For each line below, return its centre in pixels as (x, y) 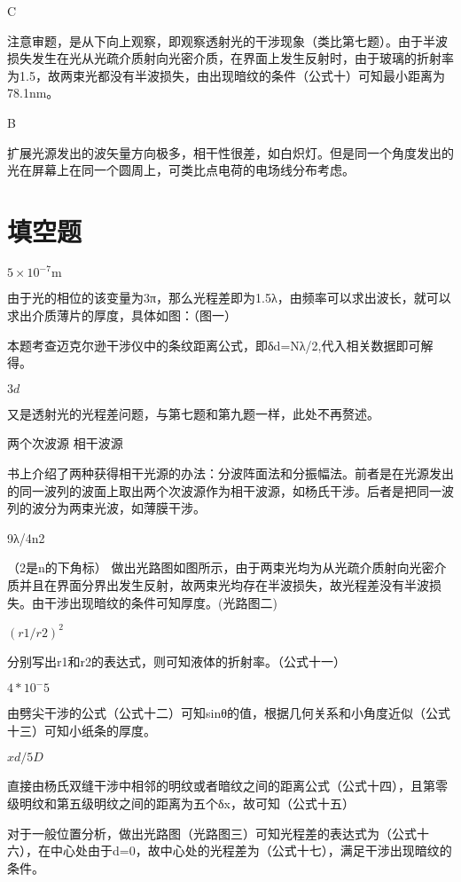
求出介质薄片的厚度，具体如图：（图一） (122, 315)
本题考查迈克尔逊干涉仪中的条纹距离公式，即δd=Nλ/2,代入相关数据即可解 (220, 345)
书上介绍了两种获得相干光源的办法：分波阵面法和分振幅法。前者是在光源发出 (230, 472)
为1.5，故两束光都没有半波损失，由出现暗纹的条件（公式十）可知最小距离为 (226, 75)
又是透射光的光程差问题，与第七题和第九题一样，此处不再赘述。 (193, 413)
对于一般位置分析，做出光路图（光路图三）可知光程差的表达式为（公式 (212, 833)
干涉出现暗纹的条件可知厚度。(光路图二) (160, 602)
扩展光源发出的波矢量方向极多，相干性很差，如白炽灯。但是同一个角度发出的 (230, 152)
